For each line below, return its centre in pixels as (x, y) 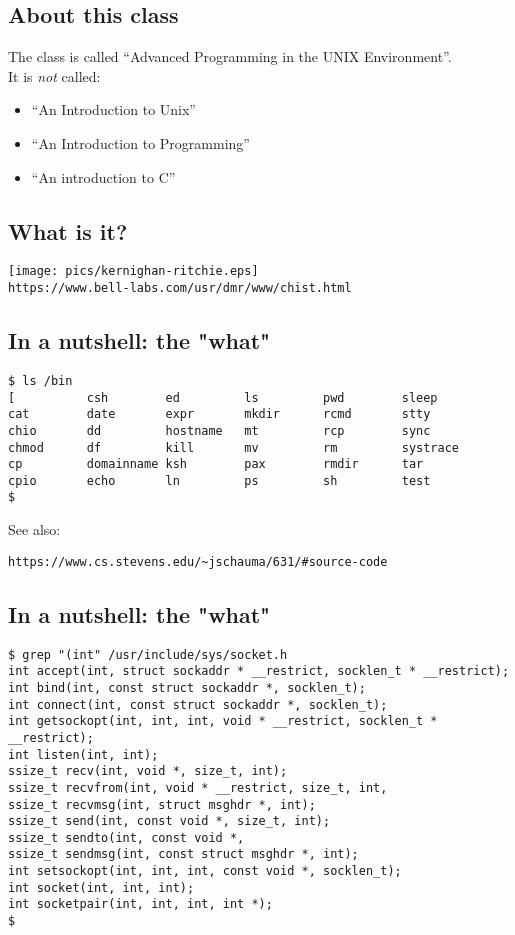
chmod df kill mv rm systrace (234, 447)
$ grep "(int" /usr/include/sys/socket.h (148, 654)
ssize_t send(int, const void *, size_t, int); (169, 821)
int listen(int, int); (83, 754)
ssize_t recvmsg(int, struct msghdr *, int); (162, 804)
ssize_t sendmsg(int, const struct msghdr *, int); (183, 854)
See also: (34, 529)
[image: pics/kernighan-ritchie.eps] (133, 271)
